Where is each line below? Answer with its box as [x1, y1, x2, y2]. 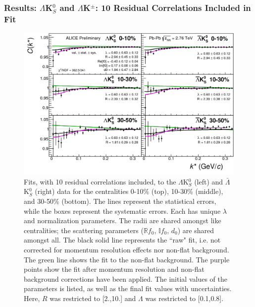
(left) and [194, 176, 223, 186]
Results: [4, 1, 37, 13]
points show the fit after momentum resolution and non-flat [24, 264, 204, 274]
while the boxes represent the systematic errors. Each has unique [24, 205, 221, 216]
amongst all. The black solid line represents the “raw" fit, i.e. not [24, 235, 221, 245]
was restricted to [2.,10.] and [50, 293, 136, 303]
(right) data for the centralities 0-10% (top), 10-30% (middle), [35, 186, 223, 196]
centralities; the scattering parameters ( [24, 225, 144, 235]
